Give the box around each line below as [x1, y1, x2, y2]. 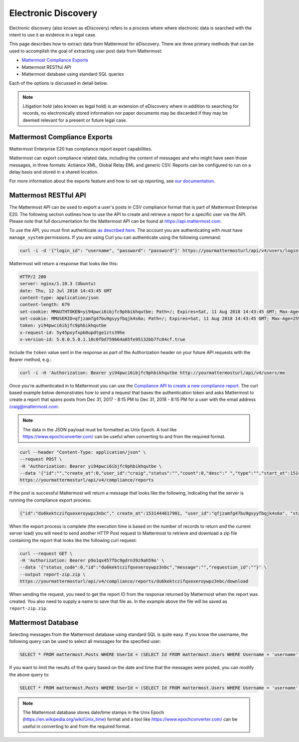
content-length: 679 [19, 302, 70, 308]
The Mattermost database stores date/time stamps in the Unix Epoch [22, 709, 164, 715]
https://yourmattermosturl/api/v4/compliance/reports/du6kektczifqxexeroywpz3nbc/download [19, 578, 249, 584]
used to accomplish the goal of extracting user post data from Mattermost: [9, 48, 163, 54]
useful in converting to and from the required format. [22, 723, 131, 729]
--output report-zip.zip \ [19, 571, 86, 577]
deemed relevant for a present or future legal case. [22, 117, 128, 123]
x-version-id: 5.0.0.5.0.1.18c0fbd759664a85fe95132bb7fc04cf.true [19, 337, 185, 343]
